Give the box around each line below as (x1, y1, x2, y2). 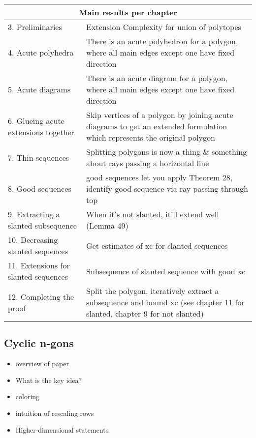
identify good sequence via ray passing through (86, 183, 248, 194)
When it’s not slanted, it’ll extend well (86, 208, 219, 220)
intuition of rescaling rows (15, 408, 94, 418)
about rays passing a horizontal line (86, 157, 209, 169)
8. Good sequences (8, 183, 71, 194)
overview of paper (15, 358, 69, 369)
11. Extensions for (8, 260, 70, 271)
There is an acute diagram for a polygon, (86, 72, 228, 84)
